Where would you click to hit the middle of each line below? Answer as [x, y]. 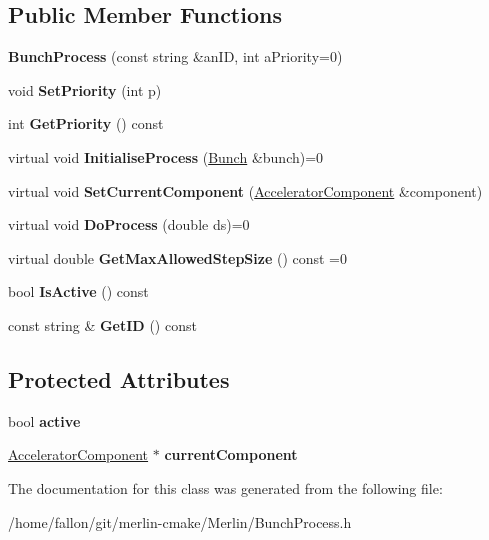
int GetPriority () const [86, 123]
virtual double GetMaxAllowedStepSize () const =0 [178, 257]
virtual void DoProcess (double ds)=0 [129, 224]
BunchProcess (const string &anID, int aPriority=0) [175, 56]
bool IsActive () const [78, 291]
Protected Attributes [119, 378]
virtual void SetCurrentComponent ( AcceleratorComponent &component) [245, 190]
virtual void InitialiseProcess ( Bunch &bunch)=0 [166, 156]
